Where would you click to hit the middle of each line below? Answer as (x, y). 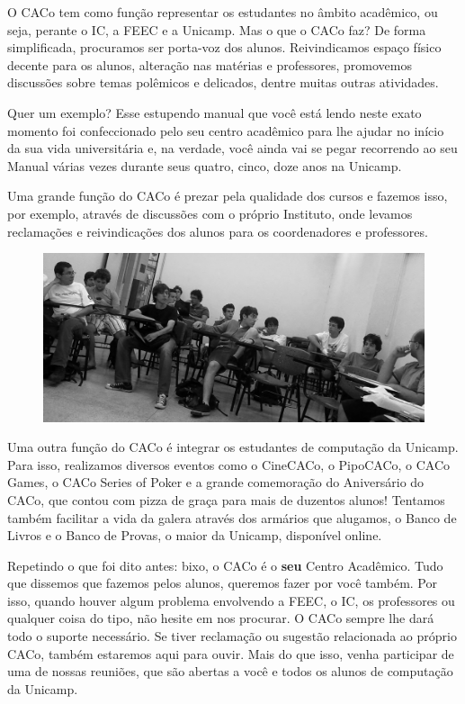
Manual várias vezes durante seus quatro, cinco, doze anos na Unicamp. (205, 165)
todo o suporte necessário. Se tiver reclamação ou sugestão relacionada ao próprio (232, 636)
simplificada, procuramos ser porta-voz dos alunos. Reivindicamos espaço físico (224, 47)
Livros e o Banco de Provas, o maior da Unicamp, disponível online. (195, 535)
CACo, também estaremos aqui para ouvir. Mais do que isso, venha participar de (231, 653)
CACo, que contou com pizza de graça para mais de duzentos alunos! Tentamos (226, 499)
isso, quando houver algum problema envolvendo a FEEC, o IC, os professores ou (231, 600)
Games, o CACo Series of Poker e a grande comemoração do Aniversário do (216, 482)
